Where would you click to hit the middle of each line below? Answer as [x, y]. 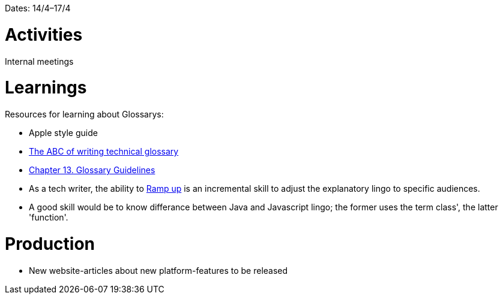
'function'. [49, 217]
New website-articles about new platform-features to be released [158, 270]
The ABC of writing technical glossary [104, 151]
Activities [44, 34]
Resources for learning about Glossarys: [84, 114]
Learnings [46, 88]
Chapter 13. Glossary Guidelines [92, 170]
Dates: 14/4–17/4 [38, 8]
